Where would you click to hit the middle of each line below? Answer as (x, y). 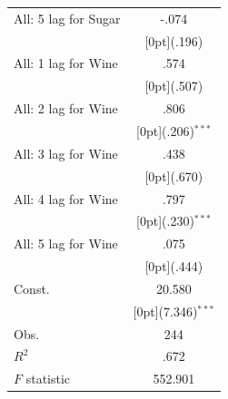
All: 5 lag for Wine (66, 243)
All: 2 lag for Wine (66, 108)
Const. (32, 288)
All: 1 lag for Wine (66, 63)
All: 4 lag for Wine (66, 198)
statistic (48, 379)
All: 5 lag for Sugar (67, 18)
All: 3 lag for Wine (66, 153)
